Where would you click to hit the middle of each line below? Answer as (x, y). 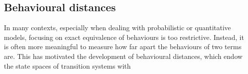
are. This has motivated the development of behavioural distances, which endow (123, 56)
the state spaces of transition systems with (67, 65)
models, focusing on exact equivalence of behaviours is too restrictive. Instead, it (124, 37)
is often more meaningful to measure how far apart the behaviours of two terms (123, 46)
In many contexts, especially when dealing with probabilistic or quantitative (117, 28)
